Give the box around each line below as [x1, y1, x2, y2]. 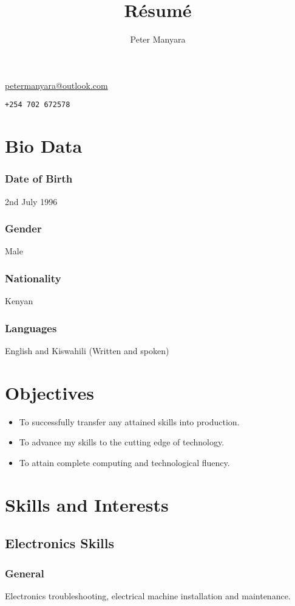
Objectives [5, 380, 94, 405]
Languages [5, 320, 57, 335]
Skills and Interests [5, 492, 169, 517]
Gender [5, 221, 42, 236]
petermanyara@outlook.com [5, 78, 108, 91]
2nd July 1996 [5, 195, 58, 207]
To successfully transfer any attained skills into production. [19, 415, 240, 428]
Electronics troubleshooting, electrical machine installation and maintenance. [5, 589, 291, 602]
